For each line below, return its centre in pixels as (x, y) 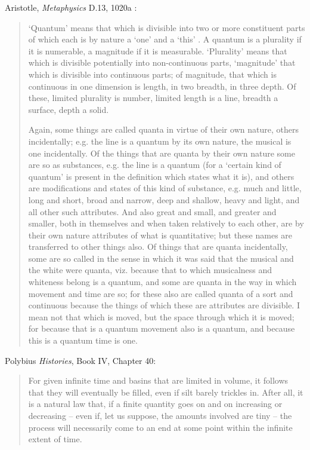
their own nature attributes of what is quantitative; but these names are (160, 235)
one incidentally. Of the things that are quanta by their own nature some (162, 153)
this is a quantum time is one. (83, 340)
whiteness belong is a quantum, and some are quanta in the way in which (162, 282)
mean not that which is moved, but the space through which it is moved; (161, 316)
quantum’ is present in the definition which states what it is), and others (161, 176)
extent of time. (55, 439)
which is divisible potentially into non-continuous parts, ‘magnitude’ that (162, 62)
